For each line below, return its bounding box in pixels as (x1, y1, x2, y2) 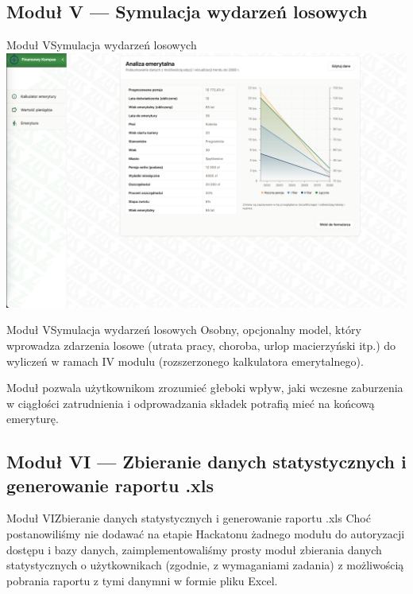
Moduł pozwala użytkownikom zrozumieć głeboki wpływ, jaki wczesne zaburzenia (6, 379, 403, 396)
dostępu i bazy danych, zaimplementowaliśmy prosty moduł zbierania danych (6, 541, 382, 557)
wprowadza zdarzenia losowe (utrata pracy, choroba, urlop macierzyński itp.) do (6, 336, 396, 353)
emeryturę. (6, 410, 59, 427)
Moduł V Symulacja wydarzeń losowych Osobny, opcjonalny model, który (6, 321, 361, 338)
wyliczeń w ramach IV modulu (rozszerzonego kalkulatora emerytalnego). (6, 352, 364, 369)
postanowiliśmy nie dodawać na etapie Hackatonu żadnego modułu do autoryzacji (6, 526, 405, 542)
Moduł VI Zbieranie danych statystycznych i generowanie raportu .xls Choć (6, 510, 371, 526)
